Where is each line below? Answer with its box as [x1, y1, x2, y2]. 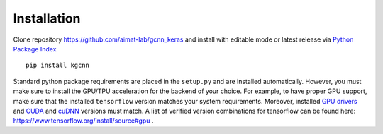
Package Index [13, 44, 57, 53]
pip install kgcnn [26, 61, 90, 70]
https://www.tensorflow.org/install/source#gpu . [13, 116, 154, 125]
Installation [13, 11, 81, 26]
